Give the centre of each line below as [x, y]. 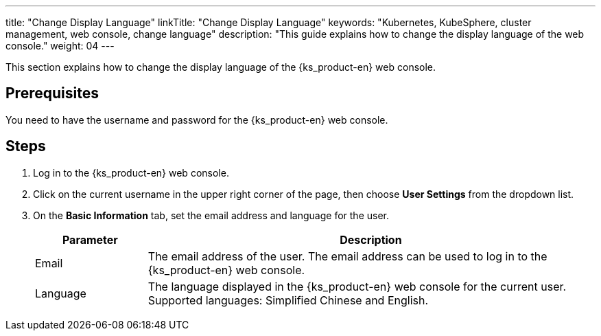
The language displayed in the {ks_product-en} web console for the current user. [357, 286]
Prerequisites [52, 93]
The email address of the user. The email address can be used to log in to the [347, 256]
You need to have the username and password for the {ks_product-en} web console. [197, 120]
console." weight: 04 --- [60, 46]
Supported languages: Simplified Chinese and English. [288, 300]
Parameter [90, 239]
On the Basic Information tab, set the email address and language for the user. [211, 215]
